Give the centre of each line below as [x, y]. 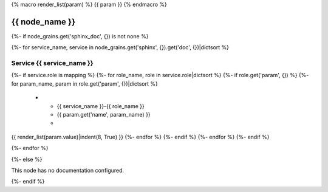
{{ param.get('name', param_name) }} [104, 115]
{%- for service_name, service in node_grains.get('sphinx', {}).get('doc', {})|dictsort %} [120, 47]
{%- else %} [27, 159]
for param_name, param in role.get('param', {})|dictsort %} [84, 84]
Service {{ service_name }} [52, 63]
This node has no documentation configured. [68, 170]
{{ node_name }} [43, 22]
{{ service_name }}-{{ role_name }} [101, 106]
